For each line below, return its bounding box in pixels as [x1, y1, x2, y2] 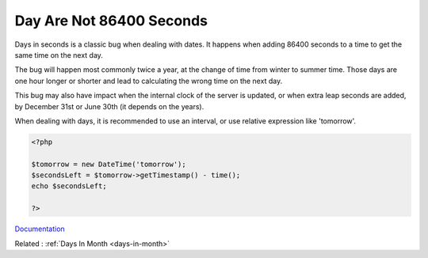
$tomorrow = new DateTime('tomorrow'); [31, 159, 186, 169]
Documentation [14, 224, 65, 233]
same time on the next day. [14, 50, 103, 59]
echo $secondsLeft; [31, 182, 107, 191]
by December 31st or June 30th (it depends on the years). [14, 101, 204, 111]
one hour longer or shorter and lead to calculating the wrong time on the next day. [14, 76, 283, 85]
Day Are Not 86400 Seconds [14, 12, 208, 29]
